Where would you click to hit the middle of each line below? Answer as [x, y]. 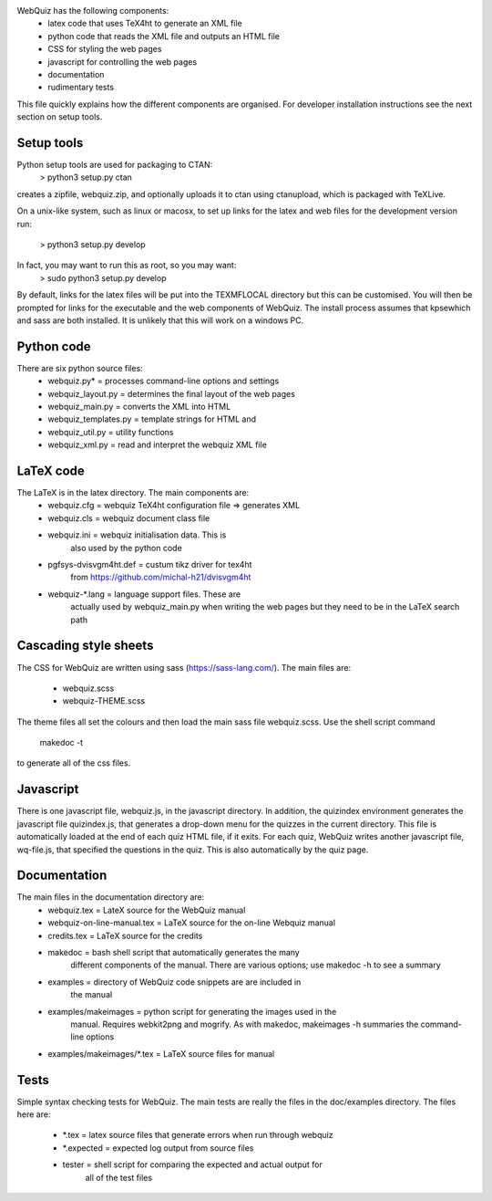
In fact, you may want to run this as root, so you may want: [127, 266]
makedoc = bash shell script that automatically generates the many [174, 953]
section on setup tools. [60, 117]
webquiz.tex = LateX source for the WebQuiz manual [147, 910]
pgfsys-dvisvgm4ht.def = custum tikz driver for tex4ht [150, 565]
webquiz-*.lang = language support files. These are [144, 594]
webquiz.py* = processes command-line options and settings [164, 381]
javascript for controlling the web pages [123, 62]
